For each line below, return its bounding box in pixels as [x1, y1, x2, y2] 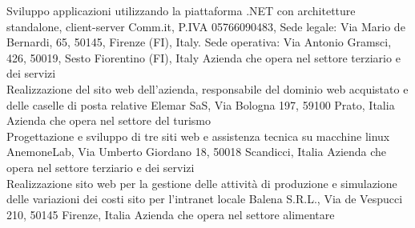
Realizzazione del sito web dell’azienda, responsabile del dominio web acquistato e [6, 80, 409, 97]
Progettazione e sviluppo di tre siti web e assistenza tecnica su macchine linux [6, 127, 390, 144]
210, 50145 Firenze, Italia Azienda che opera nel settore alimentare [6, 206, 335, 222]
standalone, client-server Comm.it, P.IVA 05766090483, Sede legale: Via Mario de [6, 18, 405, 34]
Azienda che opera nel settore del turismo [6, 112, 211, 129]
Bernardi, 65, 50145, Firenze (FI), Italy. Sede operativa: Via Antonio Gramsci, [6, 34, 392, 50]
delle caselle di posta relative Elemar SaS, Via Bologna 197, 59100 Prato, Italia [6, 96, 395, 113]
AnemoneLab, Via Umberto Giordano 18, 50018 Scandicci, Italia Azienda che [6, 143, 387, 160]
